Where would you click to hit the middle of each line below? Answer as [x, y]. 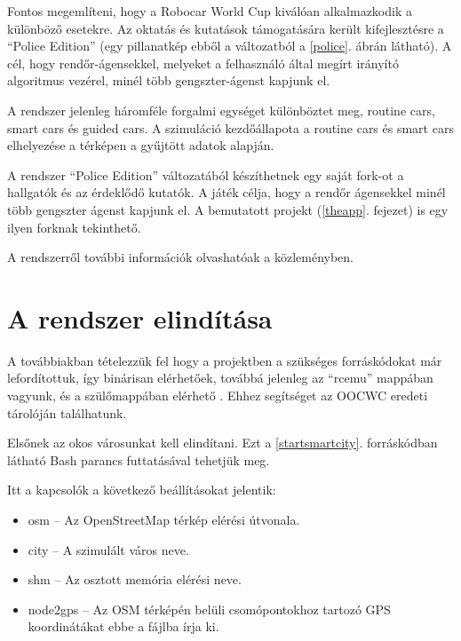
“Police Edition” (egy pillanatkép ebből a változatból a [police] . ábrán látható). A [230, 46]
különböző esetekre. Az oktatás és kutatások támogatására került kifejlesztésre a [226, 28]
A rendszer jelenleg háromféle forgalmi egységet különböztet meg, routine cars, [221, 110]
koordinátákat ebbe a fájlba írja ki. [123, 626]
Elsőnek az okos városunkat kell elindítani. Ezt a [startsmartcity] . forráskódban [223, 443]
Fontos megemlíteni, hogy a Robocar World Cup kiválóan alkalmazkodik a [210, 11]
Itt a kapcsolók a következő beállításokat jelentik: [142, 490]
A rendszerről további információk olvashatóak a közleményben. [180, 257]
